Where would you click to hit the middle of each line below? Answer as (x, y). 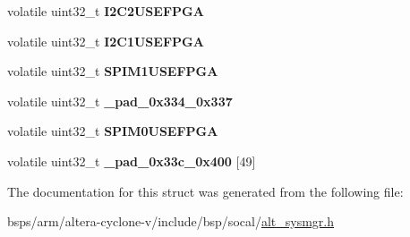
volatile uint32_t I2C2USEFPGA (106, 11)
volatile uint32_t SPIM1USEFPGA (113, 71)
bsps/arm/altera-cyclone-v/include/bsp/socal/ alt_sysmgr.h (171, 221)
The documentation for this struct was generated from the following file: (205, 191)
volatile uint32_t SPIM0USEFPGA (113, 131)
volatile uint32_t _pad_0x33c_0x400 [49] (132, 161)
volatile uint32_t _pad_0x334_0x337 (120, 101)
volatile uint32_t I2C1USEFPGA (106, 41)
